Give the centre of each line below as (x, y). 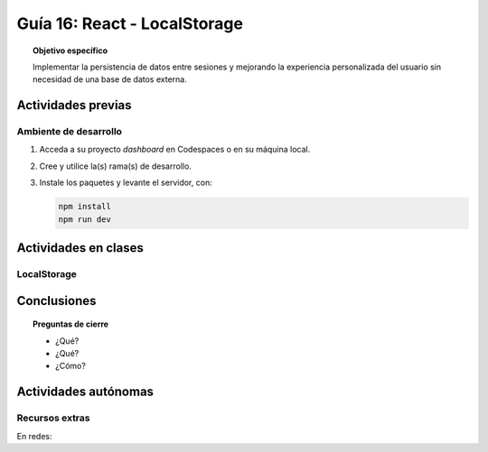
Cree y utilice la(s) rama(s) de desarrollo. (115, 166)
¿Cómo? (70, 366)
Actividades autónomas (85, 392)
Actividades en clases (80, 248)
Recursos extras (53, 418)
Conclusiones (56, 301)
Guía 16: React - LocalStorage (130, 23)
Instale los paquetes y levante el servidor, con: (126, 183)
